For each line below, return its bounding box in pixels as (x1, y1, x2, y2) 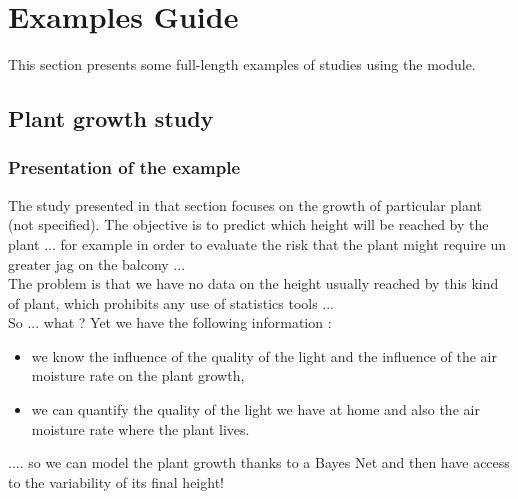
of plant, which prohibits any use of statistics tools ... (8, 292, 335, 313)
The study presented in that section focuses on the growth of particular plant (8, 194, 482, 215)
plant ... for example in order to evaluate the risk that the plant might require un (8, 233, 507, 254)
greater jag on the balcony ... (8, 253, 186, 274)
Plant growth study (8, 103, 214, 134)
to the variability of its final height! (8, 471, 224, 492)
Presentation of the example (8, 155, 241, 180)
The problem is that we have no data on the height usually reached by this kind (8, 273, 499, 294)
